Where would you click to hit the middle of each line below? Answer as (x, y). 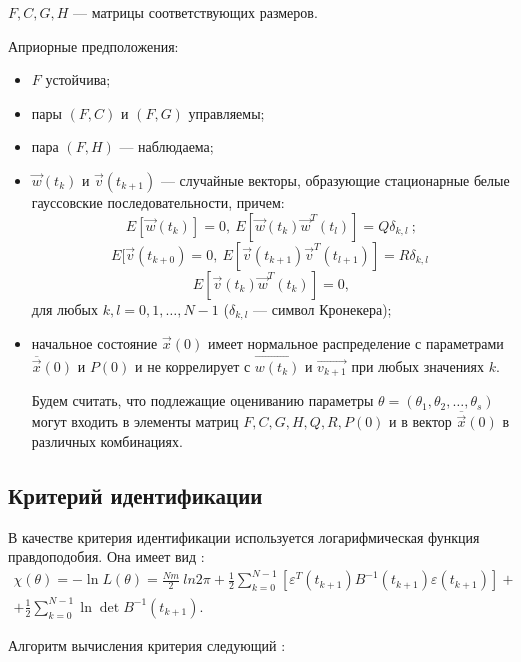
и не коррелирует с (193, 365)
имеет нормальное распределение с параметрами (355, 343)
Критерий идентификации (135, 494)
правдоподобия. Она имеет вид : (106, 556)
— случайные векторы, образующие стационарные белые (335, 179)
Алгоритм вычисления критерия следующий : (147, 644)
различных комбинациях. (107, 440)
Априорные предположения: (93, 45)
